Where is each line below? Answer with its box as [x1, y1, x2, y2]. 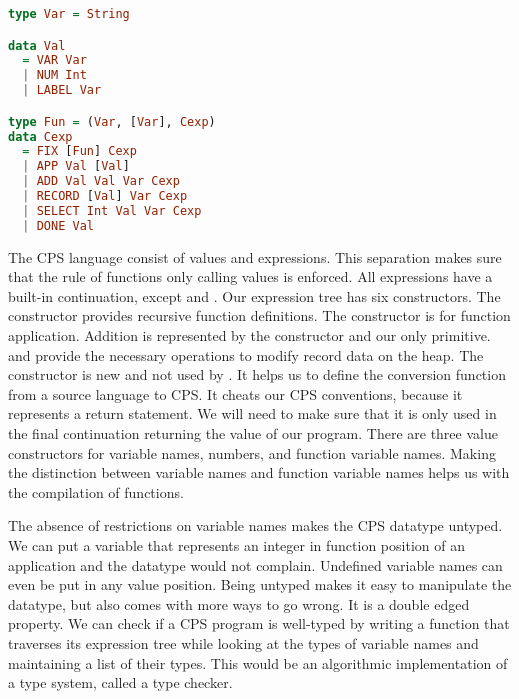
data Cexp [8, 129, 73, 144]
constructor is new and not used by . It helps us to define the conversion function [8, 364, 506, 385]
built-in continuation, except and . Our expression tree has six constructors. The [8, 285, 501, 306]
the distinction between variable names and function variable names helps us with [8, 462, 510, 483]
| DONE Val [22, 218, 94, 233]
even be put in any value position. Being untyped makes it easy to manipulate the [8, 574, 512, 595]
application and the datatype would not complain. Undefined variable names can [8, 554, 503, 575]
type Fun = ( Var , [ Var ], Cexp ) [8, 114, 216, 129]
